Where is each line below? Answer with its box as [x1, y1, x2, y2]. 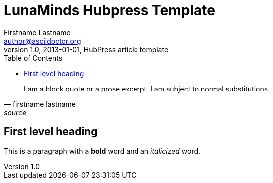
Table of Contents [4, 53, 63, 62]
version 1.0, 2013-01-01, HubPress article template [4, 45, 169, 54]
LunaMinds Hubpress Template [4, 2, 215, 19]
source [4, 108, 27, 117]
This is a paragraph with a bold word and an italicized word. [4, 146, 201, 155]
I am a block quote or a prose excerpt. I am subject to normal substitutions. [24, 84, 270, 93]
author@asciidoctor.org [4, 36, 81, 45]
